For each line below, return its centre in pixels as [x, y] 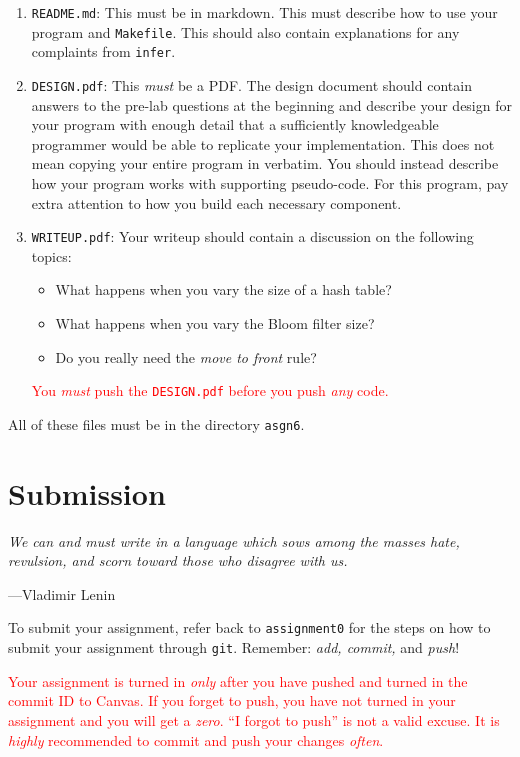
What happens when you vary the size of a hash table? [223, 289]
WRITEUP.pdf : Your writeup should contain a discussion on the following [252, 236]
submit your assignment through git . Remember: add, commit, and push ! [234, 647]
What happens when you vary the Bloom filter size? [215, 323]
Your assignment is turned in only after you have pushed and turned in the [238, 680]
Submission [87, 492]
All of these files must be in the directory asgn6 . [156, 423]
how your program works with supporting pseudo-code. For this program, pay [270, 183]
